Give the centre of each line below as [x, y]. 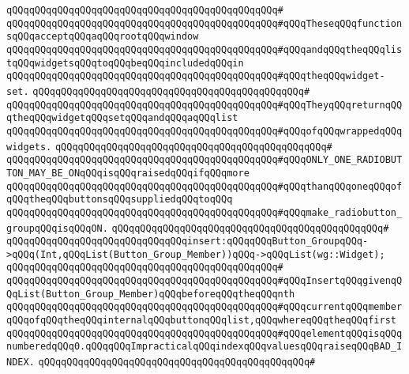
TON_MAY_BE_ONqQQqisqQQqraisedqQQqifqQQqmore [128, 173]
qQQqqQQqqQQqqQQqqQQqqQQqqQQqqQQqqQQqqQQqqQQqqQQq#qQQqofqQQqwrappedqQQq [204, 131]
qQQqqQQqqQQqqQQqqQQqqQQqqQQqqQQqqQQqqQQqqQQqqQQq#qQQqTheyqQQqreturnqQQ [204, 105]
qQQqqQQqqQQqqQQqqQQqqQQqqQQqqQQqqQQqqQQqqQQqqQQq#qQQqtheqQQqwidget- [196, 76]
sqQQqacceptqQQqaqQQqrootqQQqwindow [103, 37]
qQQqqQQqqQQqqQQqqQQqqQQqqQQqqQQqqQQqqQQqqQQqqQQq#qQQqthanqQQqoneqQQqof [204, 186]
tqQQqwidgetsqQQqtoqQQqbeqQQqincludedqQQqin [125, 63]
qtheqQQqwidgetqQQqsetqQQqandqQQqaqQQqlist [122, 118]
